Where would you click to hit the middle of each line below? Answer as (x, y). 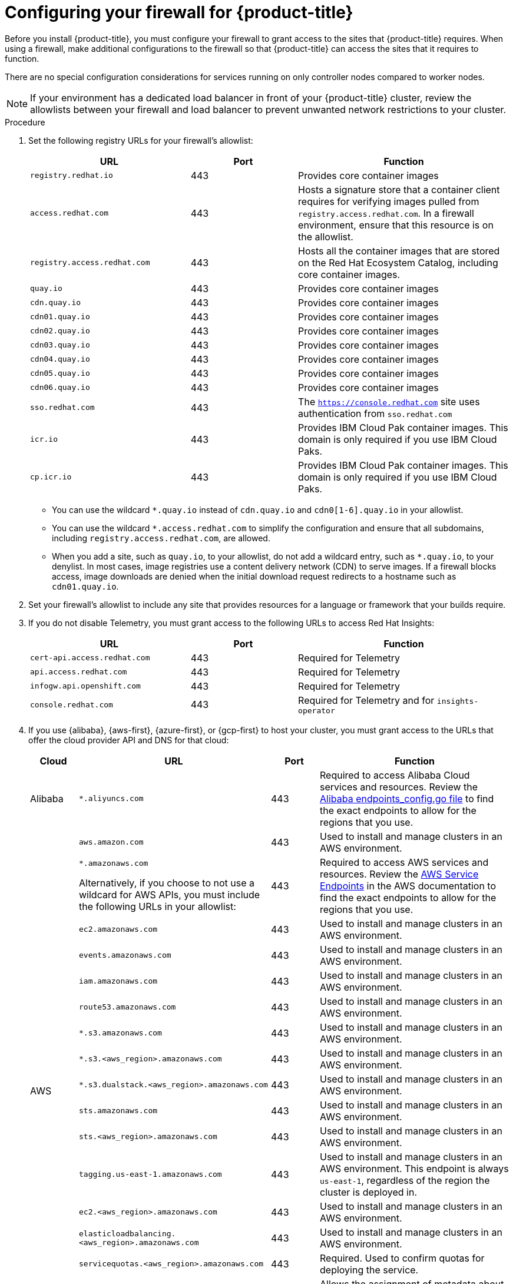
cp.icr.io (51, 477)
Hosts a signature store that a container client (399, 189)
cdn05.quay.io (60, 373)
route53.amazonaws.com (128, 1007)
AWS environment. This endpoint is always (414, 1168)
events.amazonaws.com (125, 955)
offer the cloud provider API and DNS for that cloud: (129, 740)
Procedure (25, 122)
